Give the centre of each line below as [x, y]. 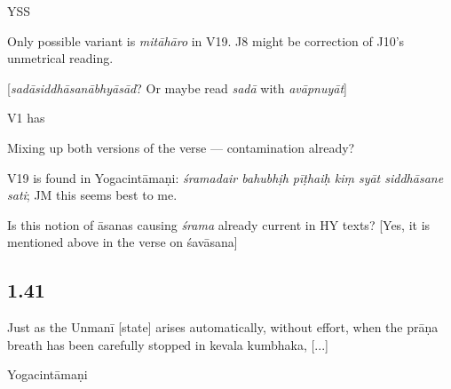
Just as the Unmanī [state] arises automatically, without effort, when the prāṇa [223, 327]
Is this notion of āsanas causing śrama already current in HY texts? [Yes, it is [219, 224]
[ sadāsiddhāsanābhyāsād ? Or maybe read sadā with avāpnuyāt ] [177, 87]
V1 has [26, 118]
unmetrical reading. [60, 58]
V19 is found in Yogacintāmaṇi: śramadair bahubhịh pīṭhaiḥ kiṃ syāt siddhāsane [225, 177]
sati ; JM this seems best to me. [92, 195]
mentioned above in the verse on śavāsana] [123, 242]
